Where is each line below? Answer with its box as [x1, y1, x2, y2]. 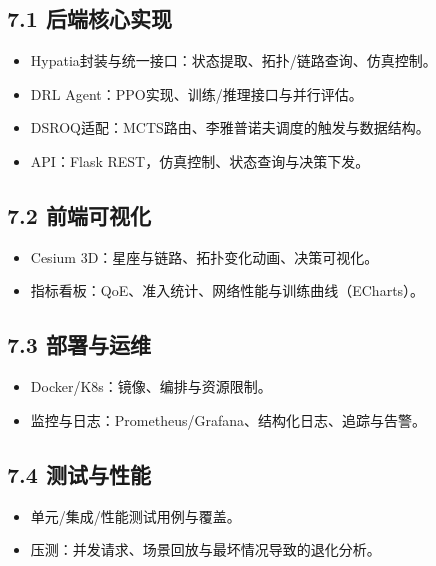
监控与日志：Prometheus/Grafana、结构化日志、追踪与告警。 [30, 409, 426, 430]
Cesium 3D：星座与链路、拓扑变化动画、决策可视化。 [30, 246, 379, 267]
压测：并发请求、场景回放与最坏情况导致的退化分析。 [30, 539, 381, 560]
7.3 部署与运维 [7, 329, 151, 360]
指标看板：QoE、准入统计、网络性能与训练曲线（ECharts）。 [30, 280, 425, 301]
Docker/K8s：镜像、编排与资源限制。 [30, 376, 272, 397]
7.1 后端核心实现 [7, 3, 172, 34]
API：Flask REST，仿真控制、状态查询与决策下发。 [30, 150, 370, 171]
